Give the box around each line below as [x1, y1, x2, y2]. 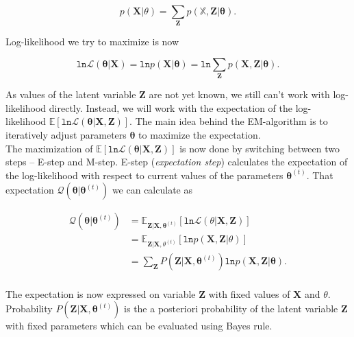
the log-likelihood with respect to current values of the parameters [5, 167, 283, 182]
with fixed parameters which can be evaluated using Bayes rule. [5, 318, 273, 333]
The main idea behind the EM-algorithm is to [135, 114, 328, 128]
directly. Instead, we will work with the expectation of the [49, 100, 293, 115]
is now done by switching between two [179, 141, 340, 155]
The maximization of [5, 141, 93, 155]
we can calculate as [112, 183, 192, 197]
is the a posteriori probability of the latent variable [124, 301, 338, 316]
